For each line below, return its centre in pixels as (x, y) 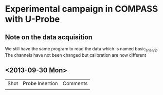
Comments (75, 83)
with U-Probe (32, 19)
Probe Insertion (40, 83)
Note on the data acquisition (49, 37)
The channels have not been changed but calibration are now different (76, 55)
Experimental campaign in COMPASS (81, 9)
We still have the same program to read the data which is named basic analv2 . (81, 49)
